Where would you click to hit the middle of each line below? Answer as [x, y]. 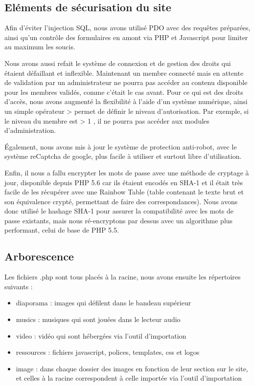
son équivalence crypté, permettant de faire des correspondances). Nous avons [121, 201]
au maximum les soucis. [40, 47]
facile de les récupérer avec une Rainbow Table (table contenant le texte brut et [124, 192]
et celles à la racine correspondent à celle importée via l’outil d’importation [129, 378]
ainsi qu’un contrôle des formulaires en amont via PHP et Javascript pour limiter [126, 37]
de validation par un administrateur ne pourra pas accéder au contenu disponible [126, 82]
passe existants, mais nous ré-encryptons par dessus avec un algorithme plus [119, 220]
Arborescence [39, 256]
